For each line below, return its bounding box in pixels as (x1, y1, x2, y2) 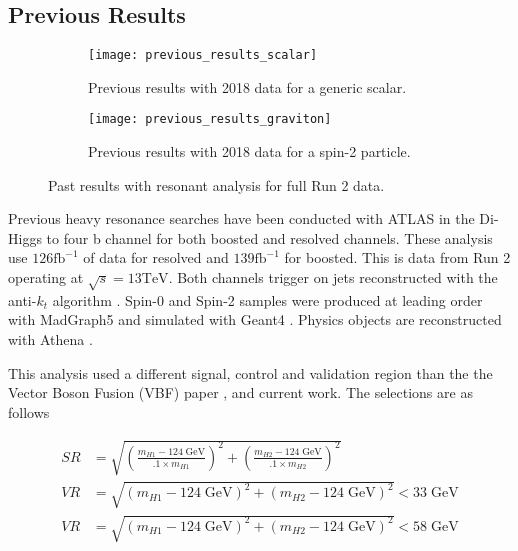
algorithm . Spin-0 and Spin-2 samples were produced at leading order (52, 289, 483, 310)
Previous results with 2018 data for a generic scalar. (88, 76, 407, 97)
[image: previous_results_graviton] (88, 112, 332, 127)
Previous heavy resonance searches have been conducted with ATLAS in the (8, 208, 475, 229)
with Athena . (8, 329, 93, 350)
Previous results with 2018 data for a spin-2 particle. (88, 141, 411, 162)
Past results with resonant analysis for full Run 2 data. (48, 174, 385, 195)
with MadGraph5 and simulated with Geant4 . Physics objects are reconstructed (8, 309, 502, 330)
